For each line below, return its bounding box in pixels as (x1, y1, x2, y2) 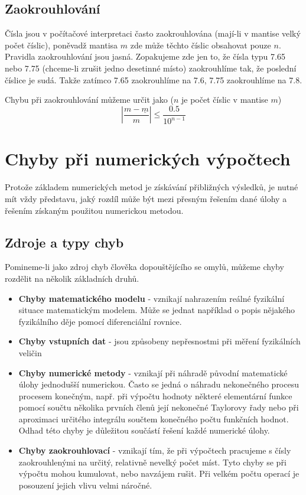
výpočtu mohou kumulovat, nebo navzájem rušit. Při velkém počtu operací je (18, 467, 300, 480)
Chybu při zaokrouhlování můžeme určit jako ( (5, 93, 174, 106)
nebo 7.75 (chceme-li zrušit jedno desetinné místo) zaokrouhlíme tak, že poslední (5, 61, 297, 74)
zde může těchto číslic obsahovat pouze (130, 38, 271, 51)
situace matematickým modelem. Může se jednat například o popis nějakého (18, 304, 295, 316)
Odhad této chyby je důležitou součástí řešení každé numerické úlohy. (18, 424, 270, 437)
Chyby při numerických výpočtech (5, 146, 291, 171)
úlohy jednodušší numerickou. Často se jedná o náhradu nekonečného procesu (18, 378, 299, 390)
